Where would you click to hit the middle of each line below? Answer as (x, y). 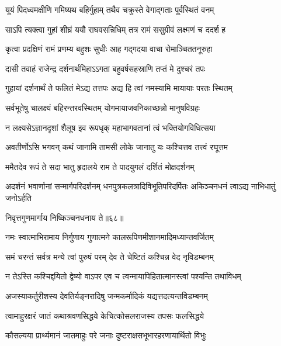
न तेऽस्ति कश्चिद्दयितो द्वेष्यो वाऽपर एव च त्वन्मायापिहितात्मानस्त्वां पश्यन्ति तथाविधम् (123, 276)
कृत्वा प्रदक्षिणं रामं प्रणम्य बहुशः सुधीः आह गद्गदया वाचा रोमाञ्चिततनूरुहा (109, 49)
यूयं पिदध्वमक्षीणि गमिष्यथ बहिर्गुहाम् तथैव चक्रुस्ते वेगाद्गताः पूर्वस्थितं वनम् (110, 9)
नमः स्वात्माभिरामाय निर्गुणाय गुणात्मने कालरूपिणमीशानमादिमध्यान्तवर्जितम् (110, 237)
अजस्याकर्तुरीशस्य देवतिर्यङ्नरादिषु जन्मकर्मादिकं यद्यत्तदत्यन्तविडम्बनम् (107, 295)
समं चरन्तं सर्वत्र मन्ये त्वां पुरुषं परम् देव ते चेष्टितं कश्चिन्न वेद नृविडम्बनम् (110, 256)
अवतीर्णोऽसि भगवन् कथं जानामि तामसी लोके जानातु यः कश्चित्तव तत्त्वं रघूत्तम (117, 147)
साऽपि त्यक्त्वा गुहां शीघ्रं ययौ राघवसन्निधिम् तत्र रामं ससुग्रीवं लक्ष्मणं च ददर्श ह (116, 29)
